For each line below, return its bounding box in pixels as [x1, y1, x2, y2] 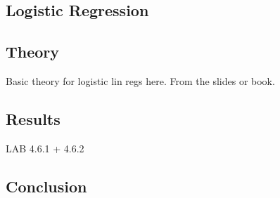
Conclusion [6, 175, 87, 197]
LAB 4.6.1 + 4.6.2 [6, 140, 84, 155]
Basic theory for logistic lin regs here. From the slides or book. [6, 73, 275, 88]
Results [6, 107, 61, 129]
